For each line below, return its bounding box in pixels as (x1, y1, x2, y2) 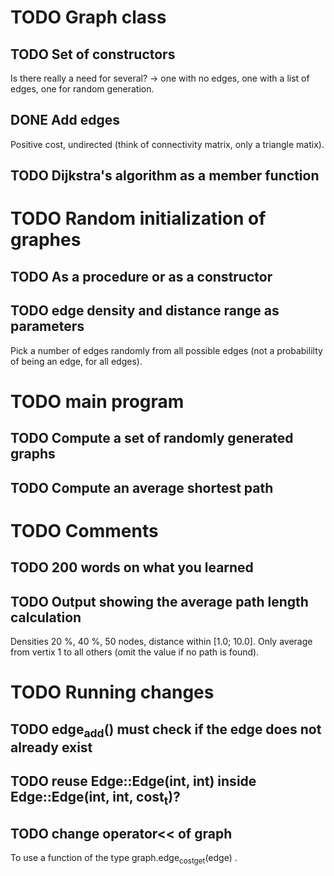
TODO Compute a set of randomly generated (10, 430, 294, 447)
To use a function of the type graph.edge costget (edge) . (10, 852, 238, 866)
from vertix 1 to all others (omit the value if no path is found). (10, 646, 260, 658)
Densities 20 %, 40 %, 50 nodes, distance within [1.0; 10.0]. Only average (10, 635, 313, 647)
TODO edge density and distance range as (10, 302, 280, 320)
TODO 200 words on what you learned (10, 559, 254, 576)
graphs (10, 446, 56, 463)
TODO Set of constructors (10, 46, 176, 63)
